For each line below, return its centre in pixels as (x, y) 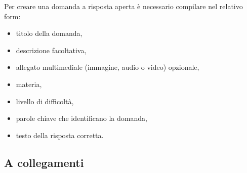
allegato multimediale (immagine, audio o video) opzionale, (108, 67)
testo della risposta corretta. (60, 135)
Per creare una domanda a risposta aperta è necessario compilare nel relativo (124, 6)
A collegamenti (44, 162)
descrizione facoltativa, (51, 50)
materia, (29, 84)
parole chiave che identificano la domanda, (81, 118)
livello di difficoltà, (45, 101)
